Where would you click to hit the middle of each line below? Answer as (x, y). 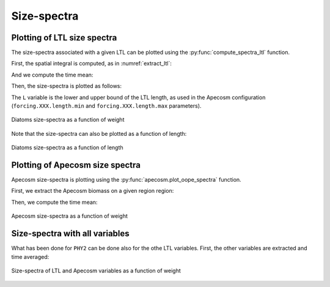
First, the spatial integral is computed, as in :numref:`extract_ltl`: (92, 64)
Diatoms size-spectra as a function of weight (68, 120)
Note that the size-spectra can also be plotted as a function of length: (99, 133)
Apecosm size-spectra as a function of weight (70, 216)
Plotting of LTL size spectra (64, 38)
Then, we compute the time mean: (54, 202)
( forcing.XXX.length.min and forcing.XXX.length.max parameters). (106, 106)
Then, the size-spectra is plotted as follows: (67, 86)
